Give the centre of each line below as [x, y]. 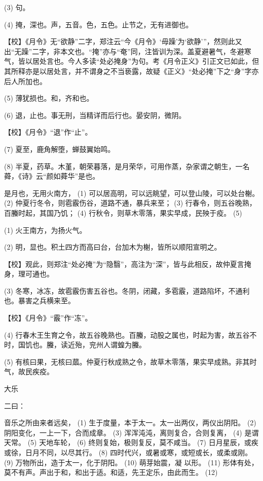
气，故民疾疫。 [29, 371]
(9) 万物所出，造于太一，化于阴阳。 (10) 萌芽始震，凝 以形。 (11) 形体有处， [131, 462]
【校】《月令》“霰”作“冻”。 [48, 318]
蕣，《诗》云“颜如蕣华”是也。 [52, 176]
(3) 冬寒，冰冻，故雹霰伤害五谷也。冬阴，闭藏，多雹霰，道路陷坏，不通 [123, 290]
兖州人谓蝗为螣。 [117, 345]
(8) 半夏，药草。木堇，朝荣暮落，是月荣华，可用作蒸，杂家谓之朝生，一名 [127, 166]
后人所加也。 [25, 81]
